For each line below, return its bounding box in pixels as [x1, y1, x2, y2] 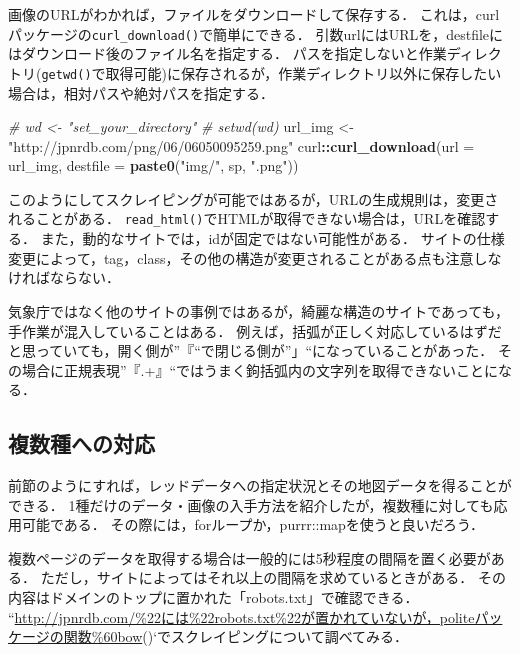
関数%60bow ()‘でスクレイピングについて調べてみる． [63, 626, 409, 647]
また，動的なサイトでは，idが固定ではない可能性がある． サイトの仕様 [40, 228, 505, 249]
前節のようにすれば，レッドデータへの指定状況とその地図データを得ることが [8, 475, 512, 496]
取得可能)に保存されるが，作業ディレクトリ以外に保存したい [105, 62, 502, 83]
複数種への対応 [8, 428, 155, 459]
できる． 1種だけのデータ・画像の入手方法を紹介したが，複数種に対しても [8, 494, 494, 515]
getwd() [41, 67, 92, 82]
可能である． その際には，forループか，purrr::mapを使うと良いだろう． [21, 514, 484, 535]
